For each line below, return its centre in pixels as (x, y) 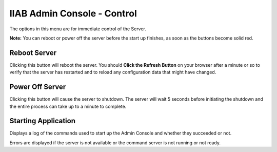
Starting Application (43, 121)
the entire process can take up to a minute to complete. (68, 106)
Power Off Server (38, 87)
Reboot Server (33, 53)
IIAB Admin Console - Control (73, 13)
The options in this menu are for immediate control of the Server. (78, 29)
